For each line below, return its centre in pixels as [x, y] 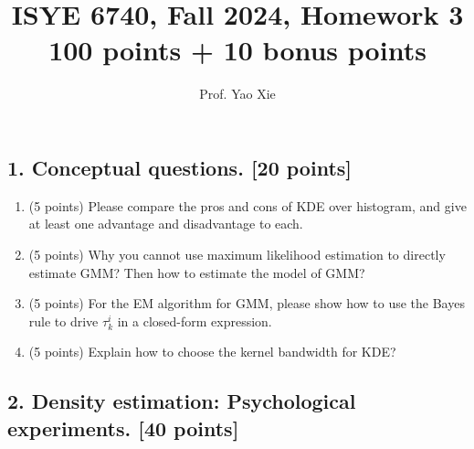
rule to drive [63, 321]
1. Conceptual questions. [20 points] [180, 167]
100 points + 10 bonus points [237, 50]
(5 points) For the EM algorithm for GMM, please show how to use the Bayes [247, 303]
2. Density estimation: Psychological [182, 401]
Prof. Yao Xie [237, 94]
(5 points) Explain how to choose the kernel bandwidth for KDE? [212, 352]
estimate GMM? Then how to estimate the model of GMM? [197, 272]
